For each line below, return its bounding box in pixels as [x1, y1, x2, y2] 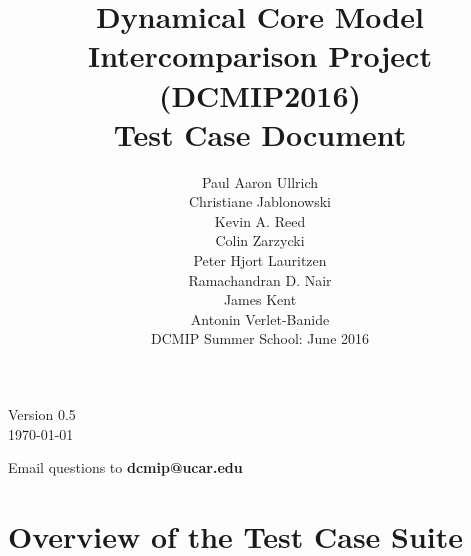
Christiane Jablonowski [189, 191, 331, 212]
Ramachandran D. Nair [188, 269, 332, 290]
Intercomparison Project [88, 35, 432, 76]
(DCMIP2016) [158, 74, 362, 115]
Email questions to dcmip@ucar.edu [8, 457, 243, 478]
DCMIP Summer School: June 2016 [150, 328, 370, 349]
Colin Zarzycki [215, 230, 305, 251]
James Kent [223, 289, 297, 310]
